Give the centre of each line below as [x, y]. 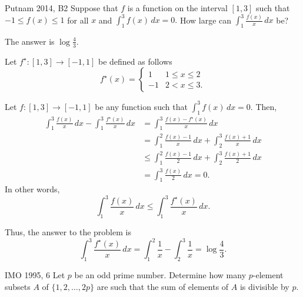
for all [78, 20]
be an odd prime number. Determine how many [160, 275]
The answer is [30, 41]
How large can [206, 20]
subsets [18, 286]
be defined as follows [135, 61]
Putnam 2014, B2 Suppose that [61, 8]
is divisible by [264, 286]
